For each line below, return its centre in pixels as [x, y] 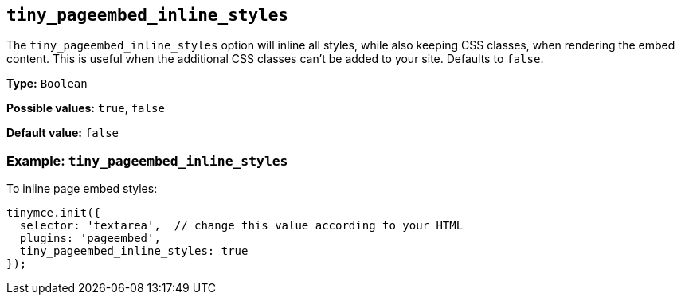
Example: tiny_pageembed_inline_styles [147, 160]
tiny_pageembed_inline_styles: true [134, 251]
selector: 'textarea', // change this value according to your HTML [241, 226]
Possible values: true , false [86, 108]
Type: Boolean [47, 84]
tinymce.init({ [54, 213]
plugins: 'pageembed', [90, 238]
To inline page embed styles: [82, 189]
